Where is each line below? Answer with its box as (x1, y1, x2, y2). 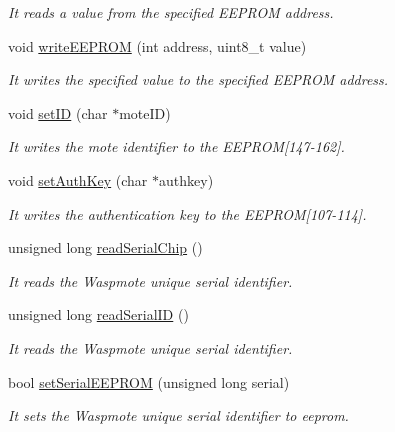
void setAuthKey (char (8, 169, 148, 190)
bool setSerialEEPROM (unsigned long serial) (8, 371, 290, 392)
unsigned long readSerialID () (8, 304, 189, 325)
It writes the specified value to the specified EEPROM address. (8, 69, 389, 90)
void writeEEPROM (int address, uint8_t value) (8, 35, 307, 56)
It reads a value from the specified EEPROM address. (8, 2, 334, 22)
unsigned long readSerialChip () (8, 237, 203, 258)
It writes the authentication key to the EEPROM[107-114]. (8, 203, 367, 224)
